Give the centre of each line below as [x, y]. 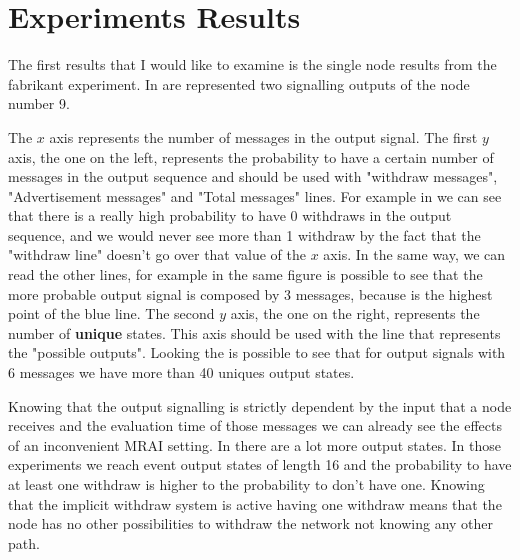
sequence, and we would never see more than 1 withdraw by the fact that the [244, 234]
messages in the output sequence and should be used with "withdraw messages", [253, 176]
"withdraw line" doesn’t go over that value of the [157, 254]
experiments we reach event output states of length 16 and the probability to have [260, 464]
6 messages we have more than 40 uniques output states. [181, 372]
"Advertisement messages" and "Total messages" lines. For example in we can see [255, 195]
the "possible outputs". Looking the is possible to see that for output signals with [257, 352]
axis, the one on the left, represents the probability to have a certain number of [251, 156]
